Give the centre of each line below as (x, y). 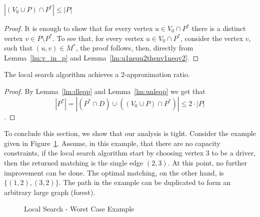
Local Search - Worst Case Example (79, 209)
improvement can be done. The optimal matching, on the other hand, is (114, 172)
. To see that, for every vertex (98, 38)
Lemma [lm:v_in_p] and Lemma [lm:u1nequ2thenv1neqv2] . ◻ (101, 57)
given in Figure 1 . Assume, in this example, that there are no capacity (112, 143)
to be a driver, (234, 153)
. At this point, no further (207, 162)
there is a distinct (219, 28)
